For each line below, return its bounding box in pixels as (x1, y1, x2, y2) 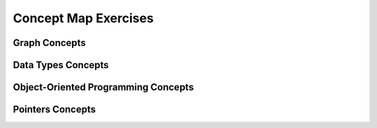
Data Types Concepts (13, 59, 110, 71)
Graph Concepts (13, 37, 87, 49)
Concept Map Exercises (13, 10, 154, 26)
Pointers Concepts (13, 104, 96, 115)
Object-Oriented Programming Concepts (13, 81, 194, 93)
